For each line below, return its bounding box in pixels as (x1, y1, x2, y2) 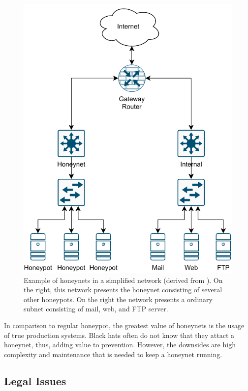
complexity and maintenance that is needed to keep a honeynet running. (4, 349, 222, 359)
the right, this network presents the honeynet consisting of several (24, 284, 222, 295)
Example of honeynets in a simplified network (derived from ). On (24, 275, 223, 285)
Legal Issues (4, 373, 66, 388)
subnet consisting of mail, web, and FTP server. (24, 304, 168, 314)
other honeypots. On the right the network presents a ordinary (24, 294, 213, 304)
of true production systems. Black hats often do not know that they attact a (4, 330, 235, 340)
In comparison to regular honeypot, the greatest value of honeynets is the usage (4, 320, 245, 331)
